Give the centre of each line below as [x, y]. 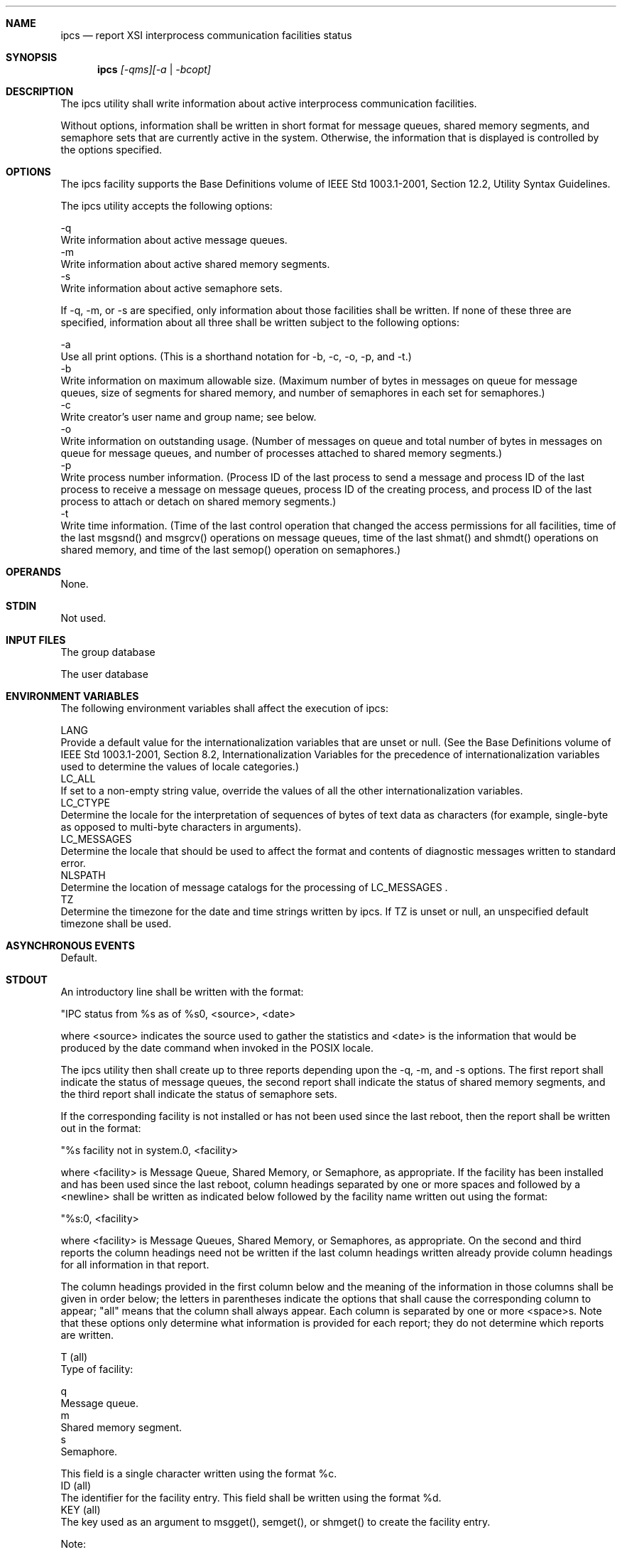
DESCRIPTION [40, 91]
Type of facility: [97, 1369]
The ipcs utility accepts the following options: [167, 206]
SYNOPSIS [32, 57]
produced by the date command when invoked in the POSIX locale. [217, 1048]
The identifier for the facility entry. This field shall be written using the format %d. [251, 1498]
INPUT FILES [36, 640]
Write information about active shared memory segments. [195, 264]
